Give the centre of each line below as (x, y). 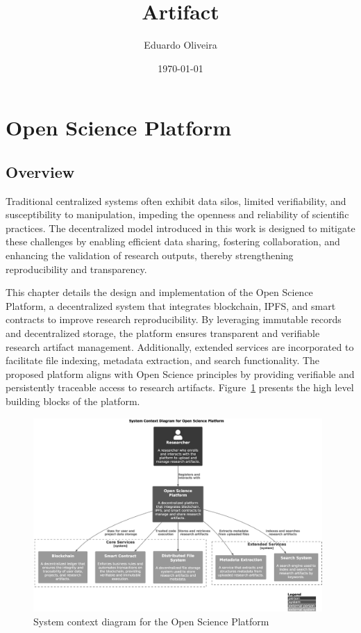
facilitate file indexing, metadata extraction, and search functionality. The (163, 360)
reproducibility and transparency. (76, 269)
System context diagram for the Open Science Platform (151, 621)
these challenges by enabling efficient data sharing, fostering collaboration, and (173, 241)
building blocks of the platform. (73, 401)
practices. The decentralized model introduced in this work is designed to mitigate (180, 228)
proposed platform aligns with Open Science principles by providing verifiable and (180, 373)
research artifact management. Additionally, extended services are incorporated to (180, 346)
